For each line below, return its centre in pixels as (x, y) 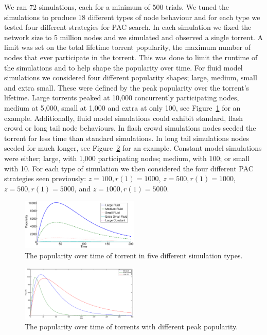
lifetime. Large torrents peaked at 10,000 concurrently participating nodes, (122, 98)
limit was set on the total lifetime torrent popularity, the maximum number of (128, 47)
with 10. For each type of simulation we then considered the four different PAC (129, 168)
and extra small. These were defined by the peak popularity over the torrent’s (127, 87)
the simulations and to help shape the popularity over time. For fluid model (123, 67)
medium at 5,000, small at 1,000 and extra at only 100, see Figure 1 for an (122, 107)
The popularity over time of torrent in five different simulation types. (134, 255)
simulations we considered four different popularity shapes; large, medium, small (131, 77)
